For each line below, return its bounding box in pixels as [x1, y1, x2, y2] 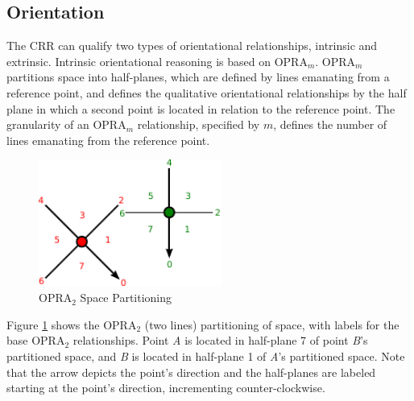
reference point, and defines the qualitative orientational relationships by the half [6, 84, 407, 101]
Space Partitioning [80, 289, 172, 306]
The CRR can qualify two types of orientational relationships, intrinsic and [6, 37, 378, 54]
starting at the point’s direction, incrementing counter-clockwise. [6, 379, 325, 396]
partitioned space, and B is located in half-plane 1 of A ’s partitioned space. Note [6, 348, 405, 365]
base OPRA [6, 332, 65, 349]
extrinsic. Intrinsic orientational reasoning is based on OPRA [6, 52, 308, 69]
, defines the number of [273, 116, 387, 133]
